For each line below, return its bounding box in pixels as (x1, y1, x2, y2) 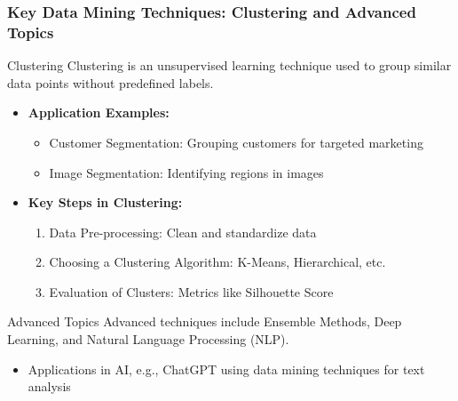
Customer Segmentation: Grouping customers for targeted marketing (49, 132, 423, 151)
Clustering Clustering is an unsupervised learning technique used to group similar (7, 56, 452, 75)
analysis (28, 377, 71, 396)
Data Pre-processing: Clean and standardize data (49, 222, 317, 241)
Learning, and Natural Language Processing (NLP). (7, 330, 289, 349)
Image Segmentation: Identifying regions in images (49, 163, 324, 181)
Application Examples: (28, 103, 170, 122)
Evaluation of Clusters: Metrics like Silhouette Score (49, 282, 334, 301)
